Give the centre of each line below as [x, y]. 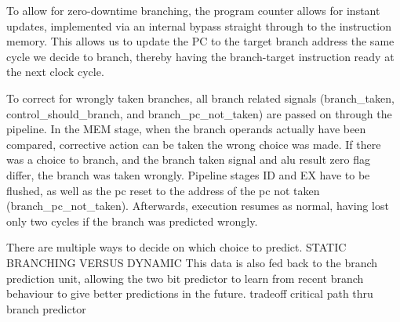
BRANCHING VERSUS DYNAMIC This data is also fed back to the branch [192, 262]
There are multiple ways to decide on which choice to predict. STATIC [176, 247]
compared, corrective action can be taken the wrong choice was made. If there [194, 144]
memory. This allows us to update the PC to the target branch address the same [200, 41]
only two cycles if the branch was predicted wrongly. [132, 221]
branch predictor [46, 308]
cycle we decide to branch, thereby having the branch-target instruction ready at [200, 56]
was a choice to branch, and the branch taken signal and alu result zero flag [188, 159]
